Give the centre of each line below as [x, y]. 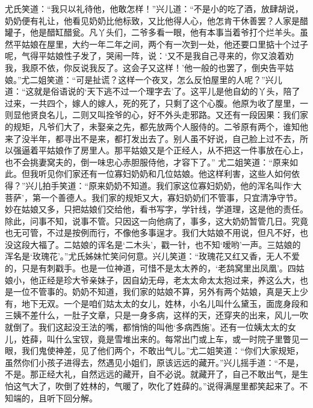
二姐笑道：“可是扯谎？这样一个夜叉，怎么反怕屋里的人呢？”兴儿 [156, 79]
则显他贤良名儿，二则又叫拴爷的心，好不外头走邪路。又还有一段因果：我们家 [156, 115]
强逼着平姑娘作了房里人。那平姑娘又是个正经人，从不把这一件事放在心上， [160, 150]
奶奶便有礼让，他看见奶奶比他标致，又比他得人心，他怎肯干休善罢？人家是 [152, 20]
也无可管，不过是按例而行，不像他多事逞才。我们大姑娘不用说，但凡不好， [152, 233]
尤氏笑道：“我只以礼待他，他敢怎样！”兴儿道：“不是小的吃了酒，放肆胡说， [154, 8]
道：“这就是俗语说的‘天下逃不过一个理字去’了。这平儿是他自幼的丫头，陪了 [153, 91]
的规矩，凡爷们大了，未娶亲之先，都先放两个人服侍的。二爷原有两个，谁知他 [156, 126]
